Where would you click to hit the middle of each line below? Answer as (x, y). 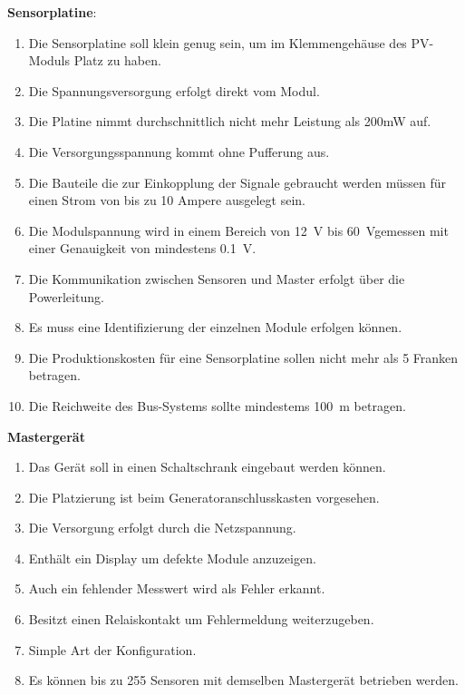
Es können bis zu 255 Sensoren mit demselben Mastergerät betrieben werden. (243, 680)
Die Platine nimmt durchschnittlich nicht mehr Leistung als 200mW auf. (230, 121)
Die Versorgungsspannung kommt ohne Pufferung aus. (179, 151)
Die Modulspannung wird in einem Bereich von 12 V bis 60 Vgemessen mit (238, 230)
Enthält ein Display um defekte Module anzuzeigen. (172, 558)
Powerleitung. (66, 296)
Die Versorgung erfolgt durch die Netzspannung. (162, 528)
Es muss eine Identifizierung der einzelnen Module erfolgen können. (215, 327)
